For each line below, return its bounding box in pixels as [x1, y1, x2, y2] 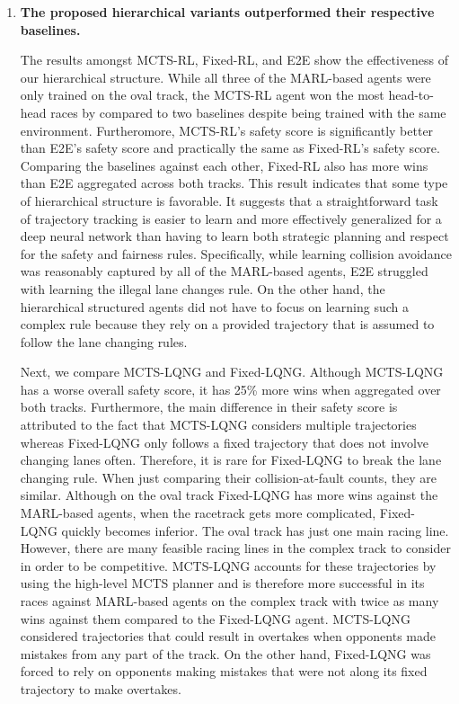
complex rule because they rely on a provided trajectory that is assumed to [20, 315, 435, 334]
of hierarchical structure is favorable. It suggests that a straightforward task [20, 191, 438, 209]
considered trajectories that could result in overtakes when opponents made [20, 627, 436, 646]
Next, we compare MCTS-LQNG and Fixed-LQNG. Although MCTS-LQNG [20, 362, 444, 381]
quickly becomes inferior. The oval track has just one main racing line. [61, 521, 449, 539]
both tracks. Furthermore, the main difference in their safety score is [20, 397, 398, 416]
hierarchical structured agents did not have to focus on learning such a [20, 297, 409, 316]
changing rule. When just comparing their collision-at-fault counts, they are [20, 468, 437, 486]
